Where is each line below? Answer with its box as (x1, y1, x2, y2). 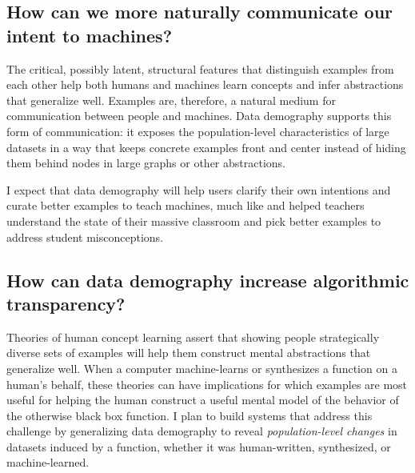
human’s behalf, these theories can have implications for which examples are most (6, 375, 408, 392)
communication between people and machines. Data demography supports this (6, 107, 392, 124)
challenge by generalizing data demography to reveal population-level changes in (6, 423, 397, 439)
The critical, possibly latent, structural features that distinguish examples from (6, 60, 394, 77)
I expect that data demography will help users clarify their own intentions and (6, 181, 391, 198)
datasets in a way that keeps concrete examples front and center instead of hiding (6, 138, 406, 155)
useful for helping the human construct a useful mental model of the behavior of (6, 391, 399, 408)
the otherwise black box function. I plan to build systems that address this (6, 407, 373, 423)
